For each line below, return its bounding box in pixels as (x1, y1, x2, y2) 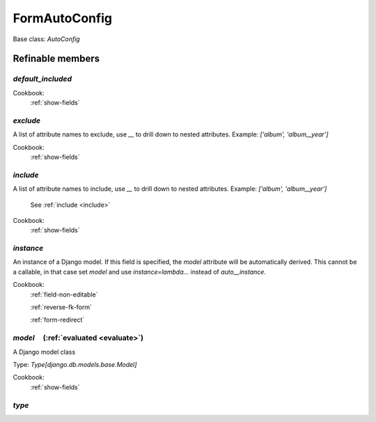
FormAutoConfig (13, 10, 113, 26)
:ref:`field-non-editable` (30, 290, 98, 299)
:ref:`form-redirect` (30, 315, 85, 324)
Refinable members (13, 53, 100, 65)
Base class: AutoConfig (13, 35, 80, 43)
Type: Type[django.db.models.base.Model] (13, 360, 137, 368)
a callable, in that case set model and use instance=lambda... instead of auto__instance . (13, 267, 266, 276)
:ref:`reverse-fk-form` (30, 303, 93, 311)
